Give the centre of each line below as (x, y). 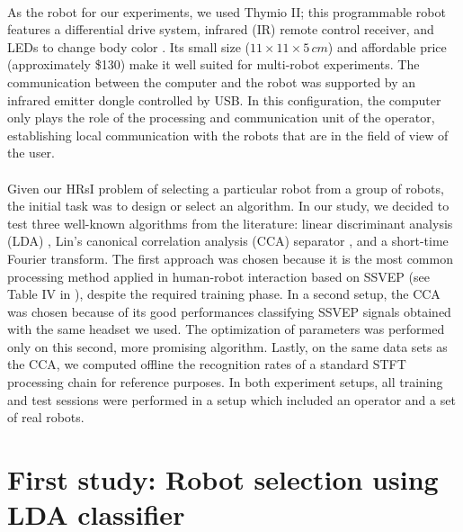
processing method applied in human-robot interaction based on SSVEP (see (218, 276)
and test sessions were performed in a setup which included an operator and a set (231, 399)
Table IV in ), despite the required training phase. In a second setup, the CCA (224, 294)
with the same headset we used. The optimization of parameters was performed (226, 329)
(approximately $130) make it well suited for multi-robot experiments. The (214, 64)
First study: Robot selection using (223, 479)
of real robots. (46, 417)
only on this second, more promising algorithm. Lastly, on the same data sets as (227, 346)
